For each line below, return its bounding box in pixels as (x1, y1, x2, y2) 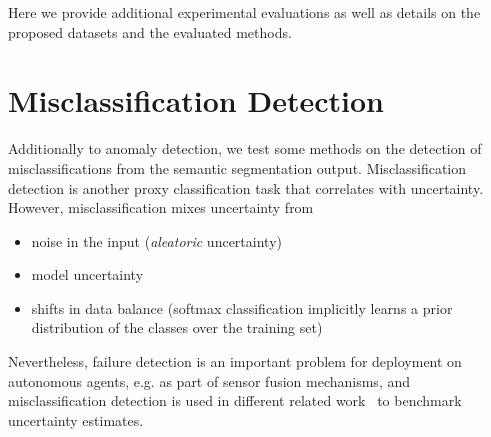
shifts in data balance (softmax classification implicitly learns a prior (31, 297, 453, 318)
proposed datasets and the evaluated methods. (8, 21, 292, 42)
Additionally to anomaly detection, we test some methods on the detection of (8, 138, 482, 159)
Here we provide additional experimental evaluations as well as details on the (8, 2, 481, 22)
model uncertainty (31, 264, 144, 285)
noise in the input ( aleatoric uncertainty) (31, 230, 282, 251)
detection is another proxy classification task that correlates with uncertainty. (8, 177, 484, 198)
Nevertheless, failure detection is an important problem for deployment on (8, 351, 462, 372)
